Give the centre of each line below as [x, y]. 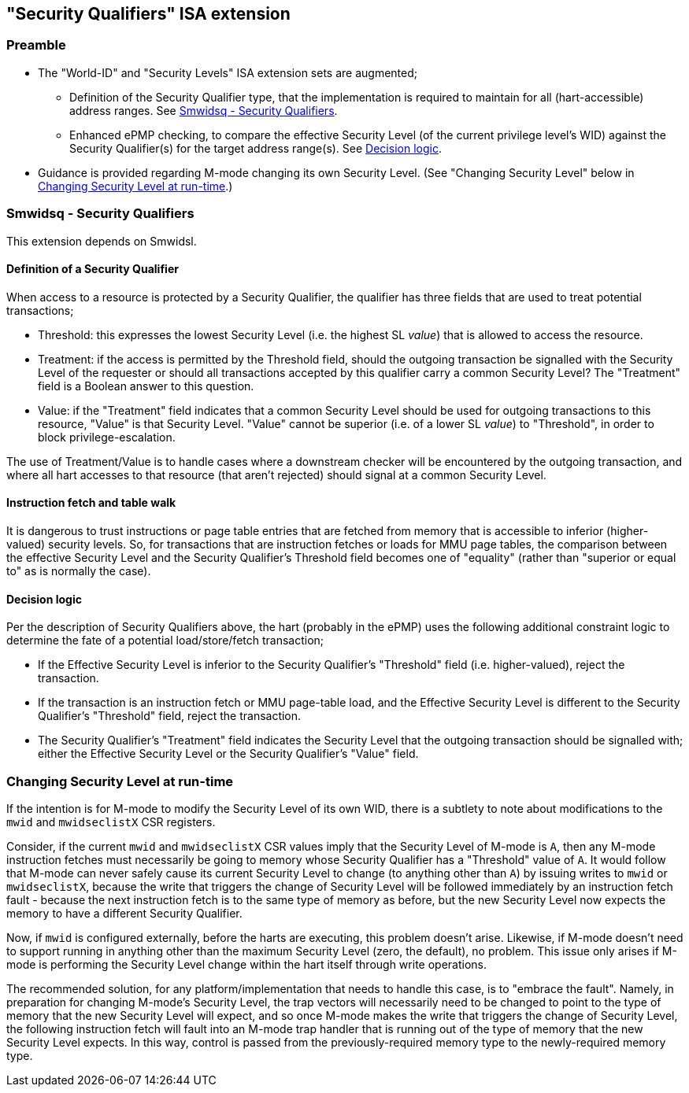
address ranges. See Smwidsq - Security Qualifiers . [204, 110]
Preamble [36, 45]
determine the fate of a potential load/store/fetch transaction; [165, 641]
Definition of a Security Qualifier [93, 269]
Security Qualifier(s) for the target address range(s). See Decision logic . [256, 148]
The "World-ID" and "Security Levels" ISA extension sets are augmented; [228, 72]
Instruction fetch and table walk [91, 503]
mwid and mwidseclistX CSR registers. [111, 822]
